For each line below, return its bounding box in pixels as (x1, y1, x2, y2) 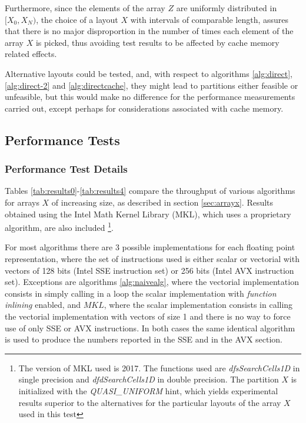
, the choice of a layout (36, 13, 118, 25)
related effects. (5, 48, 57, 60)
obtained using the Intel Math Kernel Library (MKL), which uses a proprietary (5, 207, 291, 220)
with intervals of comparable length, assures (130, 13, 289, 25)
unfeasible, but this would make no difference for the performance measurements (5, 90, 295, 103)
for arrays (5, 196, 39, 208)
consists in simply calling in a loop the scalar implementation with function (5, 287, 277, 299)
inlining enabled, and (5, 298, 81, 311)
